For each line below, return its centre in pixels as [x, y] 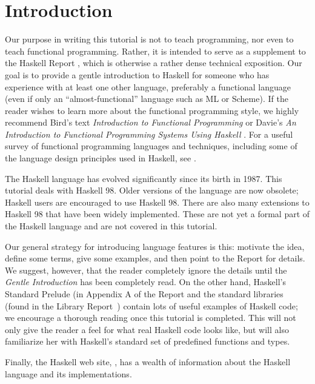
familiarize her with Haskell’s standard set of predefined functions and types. [148, 341]
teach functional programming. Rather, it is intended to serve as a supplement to [155, 51]
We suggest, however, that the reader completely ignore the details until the [146, 270]
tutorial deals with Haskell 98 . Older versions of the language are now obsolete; [152, 190]
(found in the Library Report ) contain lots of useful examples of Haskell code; [151, 305]
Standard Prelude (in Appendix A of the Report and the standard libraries [144, 294]
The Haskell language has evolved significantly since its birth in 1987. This [144, 178]
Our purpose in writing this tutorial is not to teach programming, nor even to [149, 39]
